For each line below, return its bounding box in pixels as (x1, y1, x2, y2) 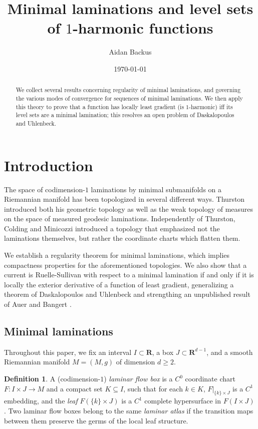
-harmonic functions (73, 18, 213, 38)
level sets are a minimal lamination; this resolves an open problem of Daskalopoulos (16, 111, 234, 119)
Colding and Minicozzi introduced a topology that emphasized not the (4, 223, 220, 233)
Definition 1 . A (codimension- (4, 373, 101, 384)
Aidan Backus (109, 47, 152, 57)
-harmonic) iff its (189, 102, 233, 111)
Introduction (4, 155, 93, 175)
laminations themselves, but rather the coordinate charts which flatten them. (4, 233, 240, 243)
